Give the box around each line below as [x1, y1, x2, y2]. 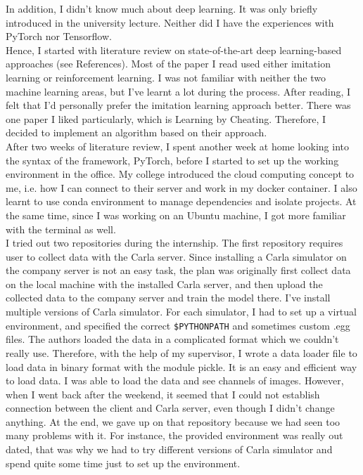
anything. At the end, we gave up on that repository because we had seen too [6, 414, 340, 429]
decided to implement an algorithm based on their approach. [6, 125, 267, 140]
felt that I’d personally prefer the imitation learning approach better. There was [6, 98, 351, 112]
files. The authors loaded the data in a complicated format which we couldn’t [6, 332, 339, 346]
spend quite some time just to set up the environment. [6, 455, 241, 470]
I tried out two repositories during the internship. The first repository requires [6, 235, 343, 250]
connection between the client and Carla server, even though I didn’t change [6, 401, 335, 415]
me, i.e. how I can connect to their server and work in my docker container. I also [6, 180, 357, 195]
